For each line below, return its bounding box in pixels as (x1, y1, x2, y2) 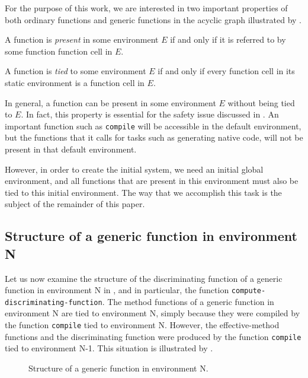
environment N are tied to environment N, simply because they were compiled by (5, 307, 300, 319)
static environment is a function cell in (5, 76, 145, 88)
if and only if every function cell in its (158, 65, 295, 77)
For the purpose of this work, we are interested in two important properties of (5, 2, 288, 14)
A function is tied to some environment (5, 65, 146, 77)
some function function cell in (5, 45, 113, 57)
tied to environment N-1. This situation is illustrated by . (5, 342, 213, 354)
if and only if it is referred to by (170, 33, 286, 46)
